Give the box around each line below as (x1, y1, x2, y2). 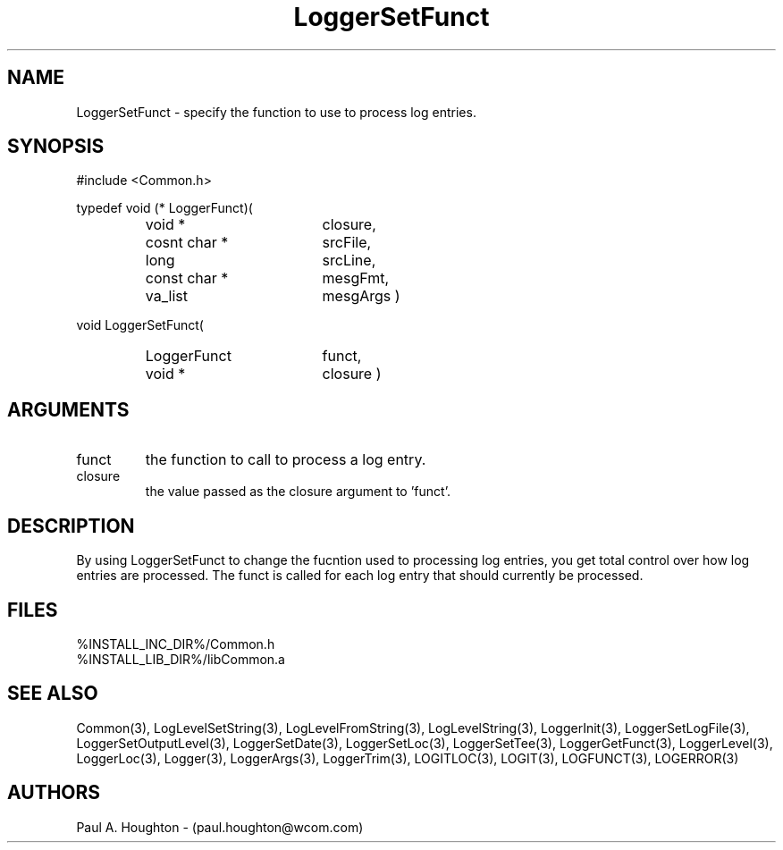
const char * (145, 269, 229, 288)
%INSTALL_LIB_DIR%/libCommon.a (76, 651, 285, 667)
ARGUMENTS (7, 398, 130, 421)
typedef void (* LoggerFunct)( (76, 200, 253, 216)
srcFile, (322, 233, 372, 252)
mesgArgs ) (322, 287, 400, 306)
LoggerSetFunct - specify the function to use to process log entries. (76, 104, 476, 120)
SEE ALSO (7, 682, 98, 705)
